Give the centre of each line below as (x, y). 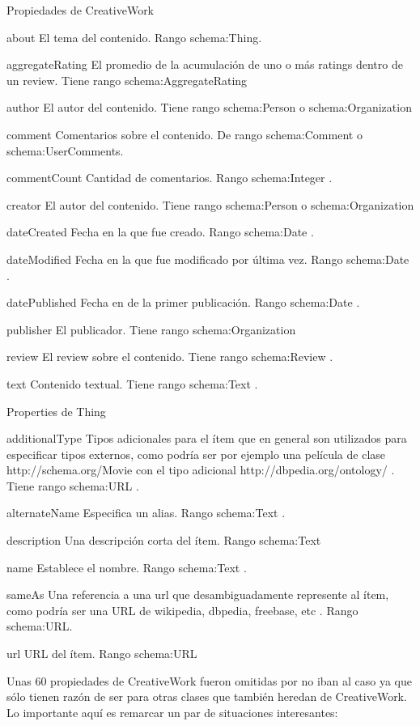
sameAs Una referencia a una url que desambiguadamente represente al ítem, (198, 594)
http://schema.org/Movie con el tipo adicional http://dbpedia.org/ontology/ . (201, 470)
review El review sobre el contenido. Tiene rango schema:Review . (170, 357)
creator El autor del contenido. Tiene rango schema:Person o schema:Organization (210, 204)
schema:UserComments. (65, 150)
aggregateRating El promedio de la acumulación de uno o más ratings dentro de (205, 64)
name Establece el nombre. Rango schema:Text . (127, 567)
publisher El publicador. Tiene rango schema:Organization (151, 329)
